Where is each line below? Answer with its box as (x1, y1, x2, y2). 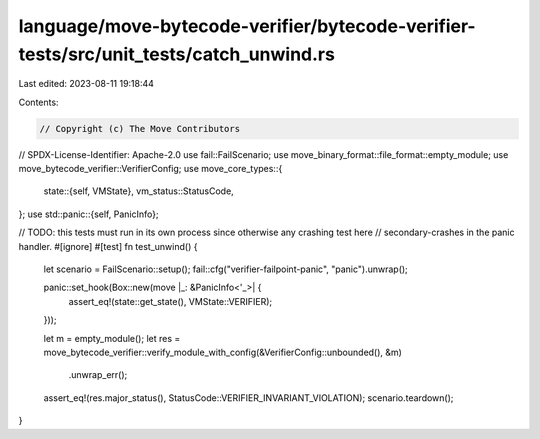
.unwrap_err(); (68, 369, 128, 381)
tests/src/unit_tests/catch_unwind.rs (18, 43, 335, 65)
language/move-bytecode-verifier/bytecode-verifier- (18, 15, 476, 37)
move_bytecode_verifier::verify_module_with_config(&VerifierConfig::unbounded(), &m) (43, 346, 402, 358)
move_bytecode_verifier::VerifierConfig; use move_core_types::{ (18, 163, 283, 175)
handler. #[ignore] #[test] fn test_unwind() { (18, 240, 198, 252)
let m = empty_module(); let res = (43, 332, 181, 344)
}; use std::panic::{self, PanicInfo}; (18, 208, 159, 220)
